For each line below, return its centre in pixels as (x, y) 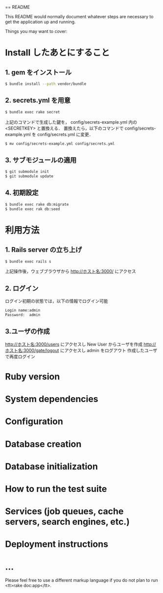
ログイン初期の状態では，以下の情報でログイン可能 (57, 301)
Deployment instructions (57, 544)
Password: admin (23, 315)
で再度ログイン (20, 356)
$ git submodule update (29, 176)
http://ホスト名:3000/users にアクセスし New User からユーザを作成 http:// (81, 344)
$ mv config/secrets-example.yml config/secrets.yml (60, 144)
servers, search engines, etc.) (67, 522)
